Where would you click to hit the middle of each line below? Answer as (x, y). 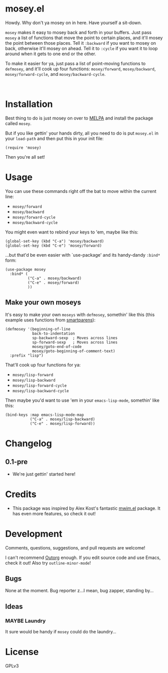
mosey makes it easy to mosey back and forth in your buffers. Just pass (78, 32)
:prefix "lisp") (27, 355)
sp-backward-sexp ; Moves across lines (75, 338)
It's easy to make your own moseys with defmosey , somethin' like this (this (80, 314)
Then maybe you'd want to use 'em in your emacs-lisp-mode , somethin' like (82, 400)
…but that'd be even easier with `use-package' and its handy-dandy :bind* (83, 255)
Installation (29, 104)
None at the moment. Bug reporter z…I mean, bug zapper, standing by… (79, 591)
